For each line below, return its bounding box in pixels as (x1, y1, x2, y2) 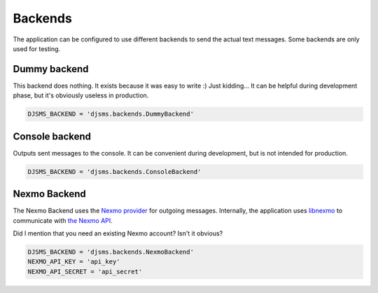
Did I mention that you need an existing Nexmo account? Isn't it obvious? (13, 229, 223, 238)
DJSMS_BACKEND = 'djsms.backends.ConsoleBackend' (27, 168, 202, 175)
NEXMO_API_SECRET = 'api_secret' (27, 267, 143, 275)
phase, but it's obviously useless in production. (13, 91, 149, 100)
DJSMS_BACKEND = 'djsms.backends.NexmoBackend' (27, 247, 194, 256)
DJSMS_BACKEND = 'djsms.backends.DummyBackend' (27, 110, 194, 118)
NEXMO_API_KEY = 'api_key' (27, 258, 120, 266)
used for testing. (13, 44, 61, 53)
